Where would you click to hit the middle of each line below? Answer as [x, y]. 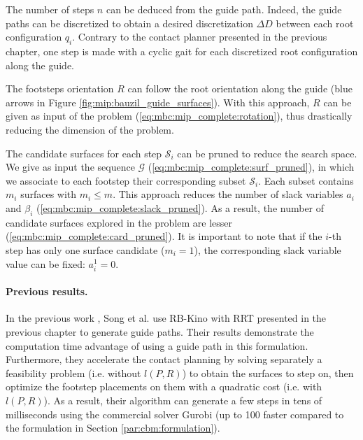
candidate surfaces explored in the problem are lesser [119, 222]
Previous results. [47, 291]
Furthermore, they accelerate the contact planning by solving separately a [164, 359]
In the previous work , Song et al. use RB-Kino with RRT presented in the [166, 318]
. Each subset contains [306, 180]
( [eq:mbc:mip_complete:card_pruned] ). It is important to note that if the [164, 236]
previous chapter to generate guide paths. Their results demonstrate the [160, 332]
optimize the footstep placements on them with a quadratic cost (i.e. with [164, 386]
